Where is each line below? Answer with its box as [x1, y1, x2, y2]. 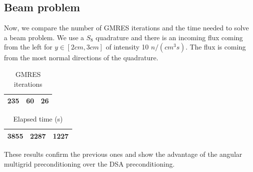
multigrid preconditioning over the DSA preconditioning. [4, 158, 175, 169]
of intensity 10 [106, 42, 149, 52]
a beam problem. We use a [4, 32, 84, 42]
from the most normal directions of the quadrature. [4, 52, 159, 63]
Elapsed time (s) [13, 114, 63, 124]
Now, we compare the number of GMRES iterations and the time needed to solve [4, 23, 249, 33]
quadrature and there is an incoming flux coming [95, 32, 243, 42]
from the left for [4, 42, 53, 52]
